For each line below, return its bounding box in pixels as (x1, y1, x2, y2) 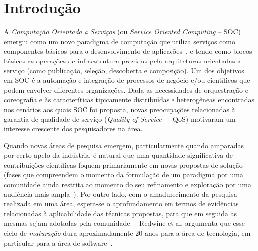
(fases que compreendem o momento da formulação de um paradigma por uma (4, 169, 243, 180)
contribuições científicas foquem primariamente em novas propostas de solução (4, 159, 243, 170)
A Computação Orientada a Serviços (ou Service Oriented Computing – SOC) (4, 26, 241, 37)
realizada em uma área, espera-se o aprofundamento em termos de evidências (4, 198, 239, 209)
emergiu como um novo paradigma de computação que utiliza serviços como (4, 36, 235, 46)
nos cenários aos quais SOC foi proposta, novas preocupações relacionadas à (4, 104, 235, 114)
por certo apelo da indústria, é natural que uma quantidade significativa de (4, 150, 233, 160)
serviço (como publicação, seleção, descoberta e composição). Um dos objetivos (4, 65, 244, 75)
